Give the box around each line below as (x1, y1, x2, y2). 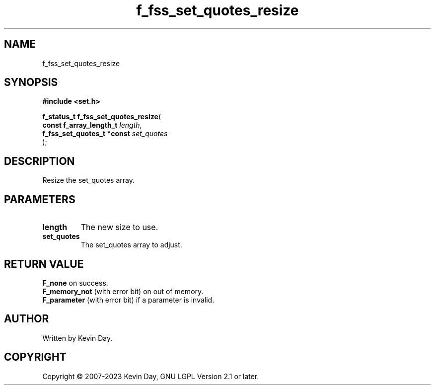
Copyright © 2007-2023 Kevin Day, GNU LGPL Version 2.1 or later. (42, 372, 259, 381)
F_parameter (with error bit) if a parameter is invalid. (42, 295, 215, 304)
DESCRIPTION (4, 155, 75, 167)
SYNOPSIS (4, 76, 58, 89)
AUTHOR (4, 312, 49, 325)
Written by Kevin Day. (42, 333, 113, 342)
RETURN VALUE (4, 257, 84, 270)
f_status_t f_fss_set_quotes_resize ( (42, 112, 161, 121)
